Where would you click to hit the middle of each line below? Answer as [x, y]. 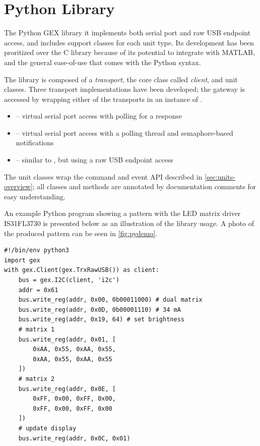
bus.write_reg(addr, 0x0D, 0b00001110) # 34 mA [100, 310]
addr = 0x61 [38, 290]
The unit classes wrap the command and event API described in [103, 176]
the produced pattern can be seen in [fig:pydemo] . [81, 233]
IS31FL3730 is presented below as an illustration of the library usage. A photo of [129, 223]
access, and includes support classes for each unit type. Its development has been [129, 42]
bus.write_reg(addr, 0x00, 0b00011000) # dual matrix [110, 300]
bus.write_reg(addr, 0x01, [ [67, 339]
